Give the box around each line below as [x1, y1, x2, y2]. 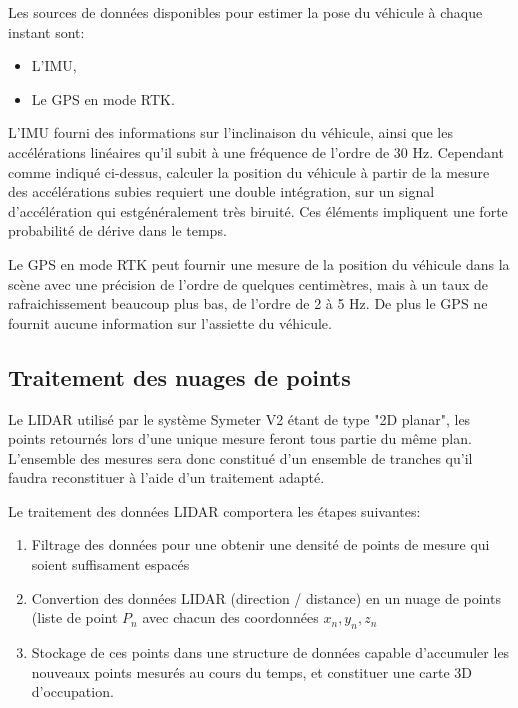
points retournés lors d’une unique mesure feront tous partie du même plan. [8, 428, 472, 449]
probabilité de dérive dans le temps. [8, 220, 227, 241]
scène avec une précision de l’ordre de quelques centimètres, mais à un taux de [8, 273, 488, 294]
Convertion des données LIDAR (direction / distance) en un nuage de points [31, 587, 501, 608]
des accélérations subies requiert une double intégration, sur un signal [8, 181, 435, 202]
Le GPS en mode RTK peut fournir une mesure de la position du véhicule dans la [8, 253, 510, 274]
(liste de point [31, 607, 118, 628]
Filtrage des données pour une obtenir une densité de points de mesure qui [31, 534, 490, 555]
